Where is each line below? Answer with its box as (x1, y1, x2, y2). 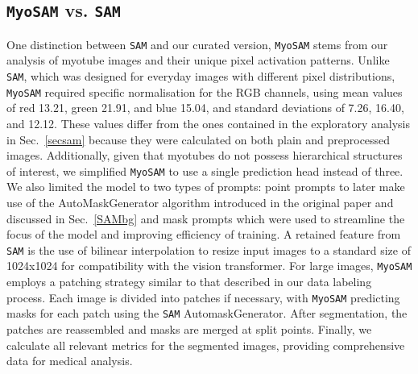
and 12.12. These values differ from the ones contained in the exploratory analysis (6, 114, 411, 131)
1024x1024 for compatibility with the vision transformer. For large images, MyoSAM (6, 257, 412, 274)
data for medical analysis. (6, 352, 133, 369)
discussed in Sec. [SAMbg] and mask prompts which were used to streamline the (6, 210, 405, 226)
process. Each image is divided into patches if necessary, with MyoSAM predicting (6, 289, 400, 305)
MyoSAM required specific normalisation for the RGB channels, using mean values (6, 83, 403, 100)
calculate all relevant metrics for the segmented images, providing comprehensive (6, 336, 405, 353)
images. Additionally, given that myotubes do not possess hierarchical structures (6, 147, 403, 164)
